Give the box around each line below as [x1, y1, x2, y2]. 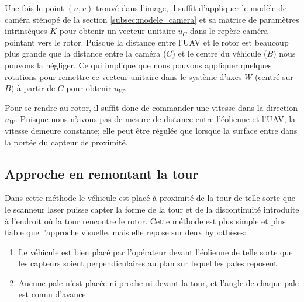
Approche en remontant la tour [5, 164, 199, 182]
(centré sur [254, 70, 293, 82]
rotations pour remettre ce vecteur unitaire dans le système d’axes [5, 70, 242, 82]
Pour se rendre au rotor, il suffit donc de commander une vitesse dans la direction [5, 101, 298, 113]
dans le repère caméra [190, 25, 268, 37]
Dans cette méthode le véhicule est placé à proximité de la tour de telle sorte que [5, 192, 296, 204]
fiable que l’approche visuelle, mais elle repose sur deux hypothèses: [5, 226, 247, 238]
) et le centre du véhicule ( [172, 47, 267, 60]
